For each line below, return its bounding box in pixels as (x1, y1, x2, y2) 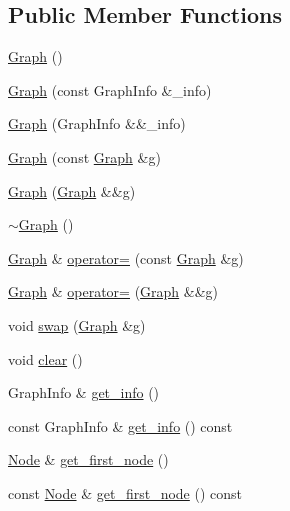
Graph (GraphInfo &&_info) (8, 113, 186, 134)
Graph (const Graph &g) (8, 146, 161, 167)
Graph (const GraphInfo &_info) (8, 79, 212, 100)
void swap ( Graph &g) (8, 314, 146, 335)
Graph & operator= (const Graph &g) (8, 247, 244, 268)
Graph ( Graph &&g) (8, 180, 136, 201)
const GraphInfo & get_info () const (8, 415, 233, 436)
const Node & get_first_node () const (8, 482, 243, 503)
